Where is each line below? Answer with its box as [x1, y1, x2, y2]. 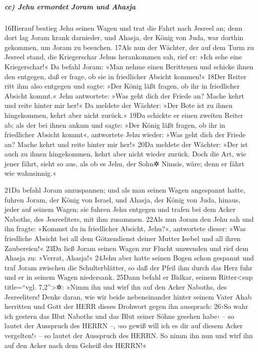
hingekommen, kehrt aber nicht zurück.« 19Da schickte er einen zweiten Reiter [4, 109, 244, 120]
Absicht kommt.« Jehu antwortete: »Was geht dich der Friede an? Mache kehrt [4, 90, 245, 101]
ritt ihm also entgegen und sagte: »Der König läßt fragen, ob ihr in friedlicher [4, 81, 240, 91]
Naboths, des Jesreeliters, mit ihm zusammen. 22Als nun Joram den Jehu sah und [4, 213, 254, 224]
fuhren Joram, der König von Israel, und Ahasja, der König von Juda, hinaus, [4, 194, 241, 204]
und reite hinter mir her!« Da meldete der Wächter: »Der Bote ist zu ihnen [4, 100, 233, 110]
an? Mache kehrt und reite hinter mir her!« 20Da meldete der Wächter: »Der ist [4, 139, 248, 149]
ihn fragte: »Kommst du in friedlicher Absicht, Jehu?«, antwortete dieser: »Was [4, 223, 246, 234]
